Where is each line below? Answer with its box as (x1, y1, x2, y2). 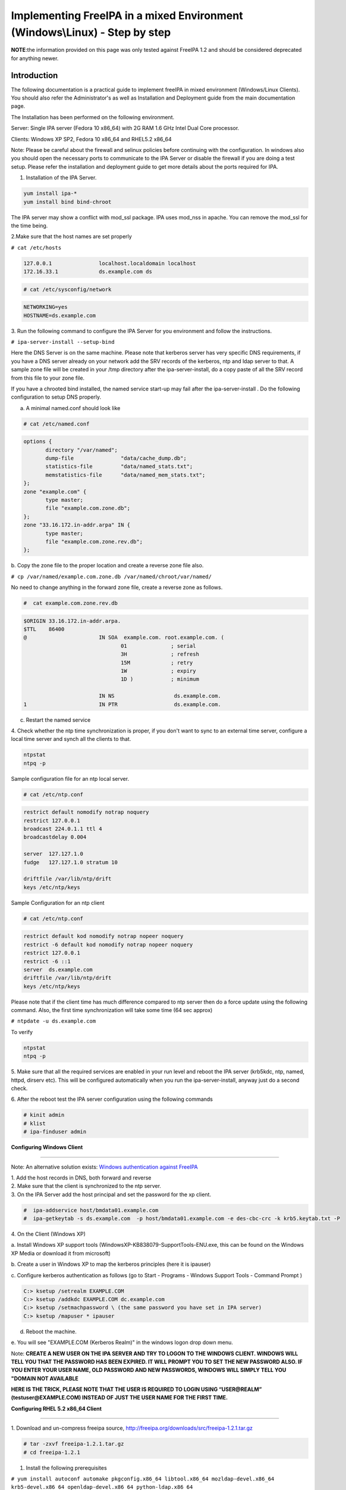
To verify (11, 1028, 33, 1035)
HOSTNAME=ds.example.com (23, 312, 96, 319)
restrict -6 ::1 (23, 958, 71, 965)
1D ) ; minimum (120, 676, 199, 682)
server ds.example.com (23, 966, 93, 973)
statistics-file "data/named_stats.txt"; (45, 463, 193, 470)
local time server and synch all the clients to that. (11, 735, 131, 743)
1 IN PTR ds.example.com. (23, 701, 221, 707)
